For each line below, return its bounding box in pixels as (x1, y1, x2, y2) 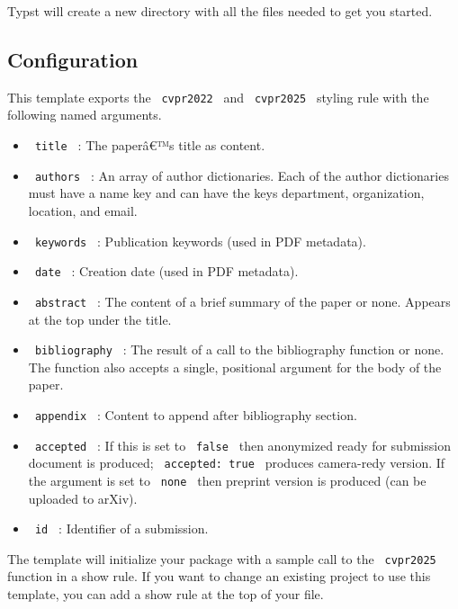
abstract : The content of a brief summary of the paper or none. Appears (34, 291, 451, 310)
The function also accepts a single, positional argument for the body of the (28, 357, 442, 376)
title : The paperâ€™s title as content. (34, 136, 265, 155)
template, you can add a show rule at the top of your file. (7, 585, 324, 604)
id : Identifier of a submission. (34, 519, 209, 538)
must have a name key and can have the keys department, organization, (28, 184, 425, 202)
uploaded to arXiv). (28, 488, 138, 507)
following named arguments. (7, 105, 162, 124)
